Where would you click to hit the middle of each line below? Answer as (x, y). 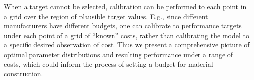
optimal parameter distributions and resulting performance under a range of (119, 54)
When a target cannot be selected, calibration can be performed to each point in (125, 6)
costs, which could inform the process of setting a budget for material (109, 64)
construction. (24, 73)
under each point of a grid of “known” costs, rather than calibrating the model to (127, 35)
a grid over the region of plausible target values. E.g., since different (106, 16)
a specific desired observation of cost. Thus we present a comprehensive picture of (127, 45)
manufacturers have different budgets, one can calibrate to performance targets (123, 26)
